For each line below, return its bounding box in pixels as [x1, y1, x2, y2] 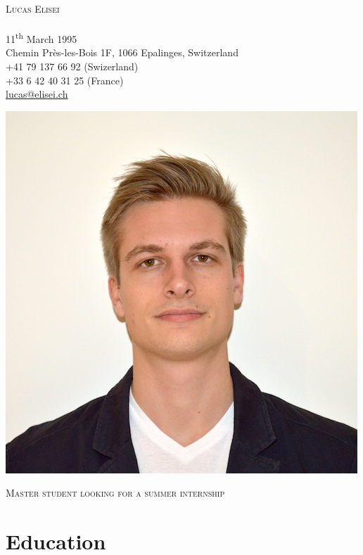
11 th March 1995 [6, 30, 77, 46]
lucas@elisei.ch [6, 87, 68, 101]
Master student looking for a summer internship [6, 485, 225, 500]
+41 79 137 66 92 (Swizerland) [6, 59, 139, 74]
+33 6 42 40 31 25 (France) [6, 72, 124, 87]
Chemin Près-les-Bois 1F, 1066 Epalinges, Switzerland [6, 45, 238, 60]
